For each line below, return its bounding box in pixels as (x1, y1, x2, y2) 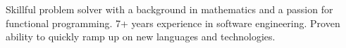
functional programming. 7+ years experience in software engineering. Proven (6, 15, 340, 30)
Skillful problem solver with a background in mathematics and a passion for (6, 2, 333, 16)
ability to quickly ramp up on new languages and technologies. (6, 29, 276, 44)
